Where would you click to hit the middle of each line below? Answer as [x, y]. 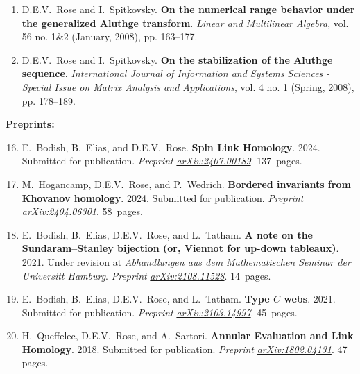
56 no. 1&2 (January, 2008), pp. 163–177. [110, 36]
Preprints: [30, 124]
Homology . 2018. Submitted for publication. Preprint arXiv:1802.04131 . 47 [185, 349]
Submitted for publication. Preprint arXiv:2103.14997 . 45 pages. [160, 312]
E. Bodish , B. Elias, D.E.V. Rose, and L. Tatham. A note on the [167, 234]
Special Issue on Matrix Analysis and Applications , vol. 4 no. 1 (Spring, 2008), [188, 86]
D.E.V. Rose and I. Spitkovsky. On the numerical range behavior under [188, 9]
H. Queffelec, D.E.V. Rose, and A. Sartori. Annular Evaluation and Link [188, 335]
